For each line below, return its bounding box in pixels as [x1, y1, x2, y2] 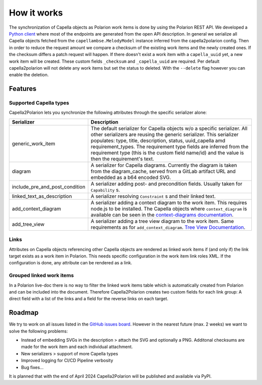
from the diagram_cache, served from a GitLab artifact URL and [90, 168, 236, 175]
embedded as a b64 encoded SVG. [90, 174, 171, 181]
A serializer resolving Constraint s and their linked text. [90, 193, 216, 200]
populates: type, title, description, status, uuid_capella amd [90, 137, 226, 144]
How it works [9, 7, 63, 18]
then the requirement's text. [90, 155, 155, 162]
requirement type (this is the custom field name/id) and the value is [90, 149, 245, 156]
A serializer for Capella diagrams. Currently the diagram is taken [90, 162, 237, 168]
